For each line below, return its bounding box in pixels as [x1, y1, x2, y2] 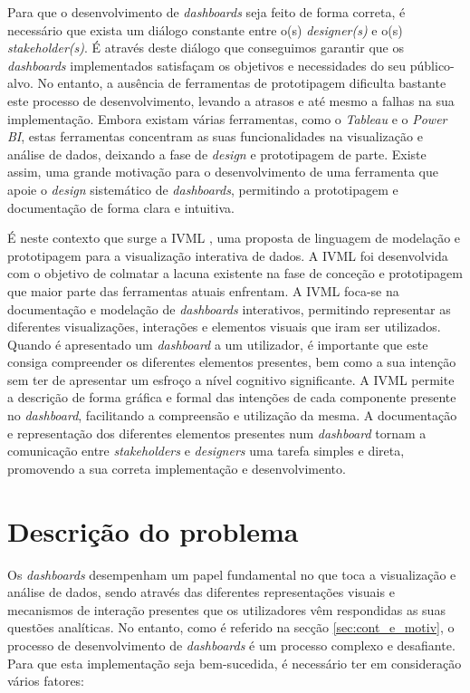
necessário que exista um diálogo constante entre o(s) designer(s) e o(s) [7, 20, 403, 39]
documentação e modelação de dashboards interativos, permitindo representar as [7, 299, 451, 318]
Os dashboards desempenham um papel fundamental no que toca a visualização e [7, 564, 456, 583]
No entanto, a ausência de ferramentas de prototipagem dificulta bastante [37, 73, 446, 92]
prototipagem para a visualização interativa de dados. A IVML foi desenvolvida [7, 245, 448, 265]
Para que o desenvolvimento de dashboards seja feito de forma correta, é [7, 3, 406, 21]
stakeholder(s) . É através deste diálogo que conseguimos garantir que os [7, 38, 404, 57]
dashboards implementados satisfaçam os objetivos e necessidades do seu [7, 55, 407, 74]
